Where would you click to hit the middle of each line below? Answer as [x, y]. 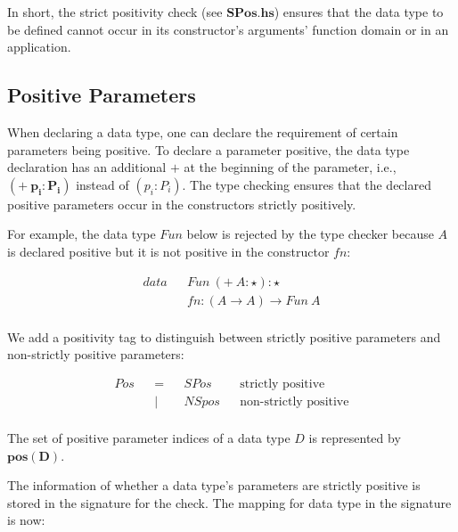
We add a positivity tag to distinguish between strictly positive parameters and [224, 336]
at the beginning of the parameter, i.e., [290, 167]
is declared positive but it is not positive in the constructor [168, 251]
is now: [26, 520]
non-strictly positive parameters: [96, 354]
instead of [102, 184]
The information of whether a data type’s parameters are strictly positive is [214, 485]
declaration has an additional [87, 167]
